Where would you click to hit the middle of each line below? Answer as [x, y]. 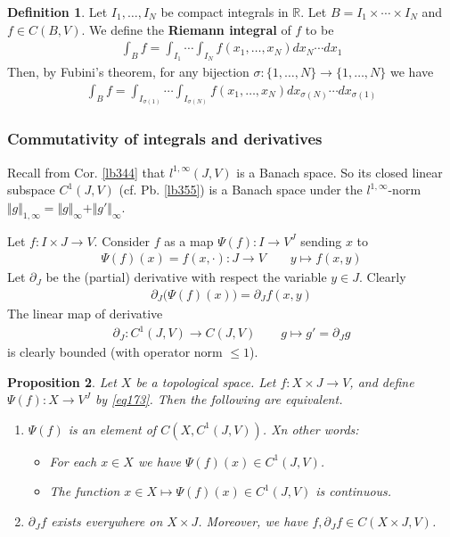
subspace [31, 190]
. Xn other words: [311, 429]
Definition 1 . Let [57, 12]
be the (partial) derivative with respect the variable [186, 277]
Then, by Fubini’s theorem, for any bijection [128, 72]
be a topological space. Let [206, 381]
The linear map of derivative [85, 313]
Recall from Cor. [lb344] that [86, 172]
